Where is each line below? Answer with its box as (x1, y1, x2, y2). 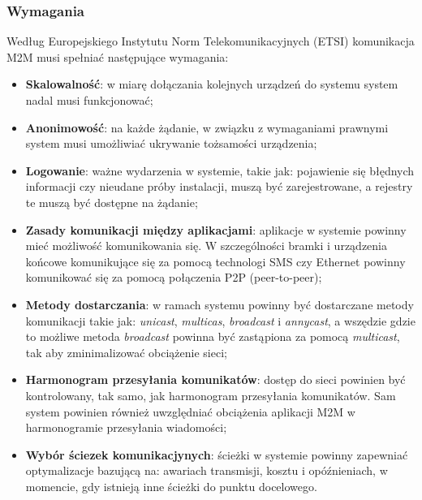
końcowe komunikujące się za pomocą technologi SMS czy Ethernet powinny (25, 252, 406, 269)
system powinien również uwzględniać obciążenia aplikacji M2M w (25, 403, 355, 420)
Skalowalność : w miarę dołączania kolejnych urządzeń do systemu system (25, 75, 398, 93)
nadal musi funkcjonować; (25, 92, 153, 108)
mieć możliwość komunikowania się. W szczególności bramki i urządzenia (25, 237, 387, 254)
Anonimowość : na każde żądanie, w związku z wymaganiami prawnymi (25, 119, 389, 136)
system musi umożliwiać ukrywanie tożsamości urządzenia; (25, 135, 317, 152)
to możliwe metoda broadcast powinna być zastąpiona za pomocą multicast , (25, 328, 400, 345)
